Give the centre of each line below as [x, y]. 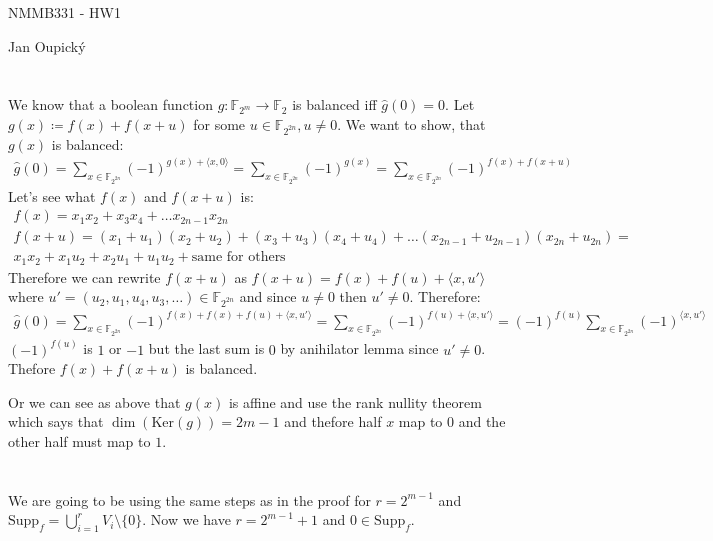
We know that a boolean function [110, 104]
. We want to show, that [411, 123]
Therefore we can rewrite [84, 276]
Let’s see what [52, 195]
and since [268, 296]
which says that [56, 421]
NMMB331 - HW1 [64, 12]
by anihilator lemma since [359, 348]
